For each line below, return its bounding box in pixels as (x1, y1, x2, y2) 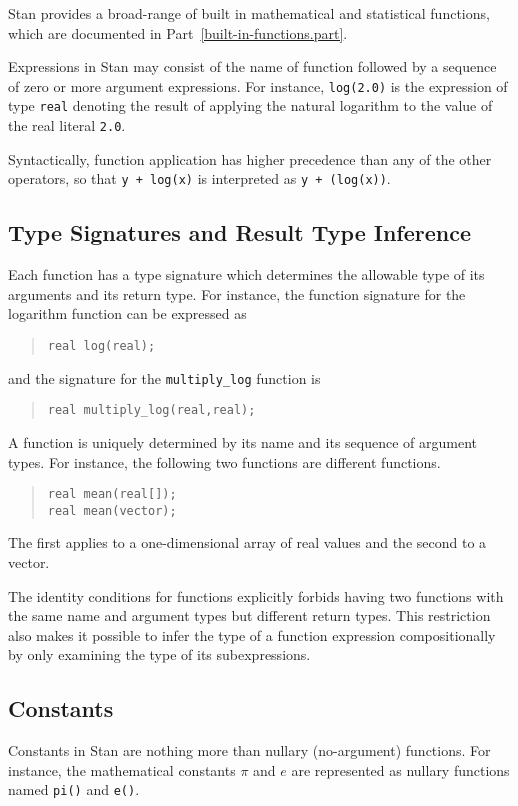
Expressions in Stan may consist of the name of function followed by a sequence (8, 56, 497, 77)
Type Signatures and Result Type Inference (8, 217, 472, 248)
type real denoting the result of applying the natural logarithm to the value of (8, 95, 493, 116)
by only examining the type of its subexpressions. (8, 644, 311, 665)
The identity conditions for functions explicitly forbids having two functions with (8, 585, 504, 606)
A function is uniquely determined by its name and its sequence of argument (8, 431, 477, 452)
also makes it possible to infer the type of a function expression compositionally (8, 624, 496, 645)
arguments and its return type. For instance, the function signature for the (8, 283, 466, 304)
